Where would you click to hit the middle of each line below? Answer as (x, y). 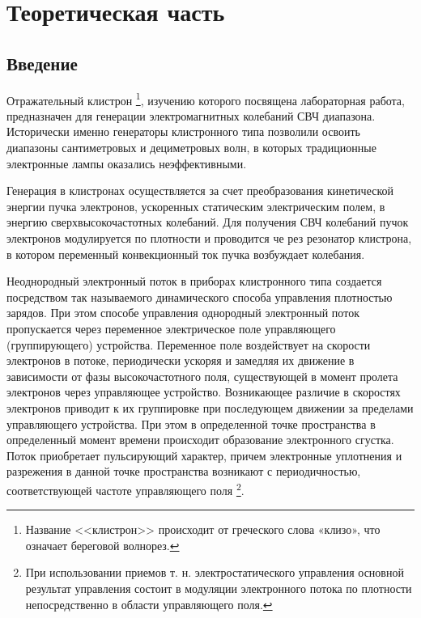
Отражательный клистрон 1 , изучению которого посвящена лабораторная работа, (206, 99)
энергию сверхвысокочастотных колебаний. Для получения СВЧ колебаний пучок (208, 222)
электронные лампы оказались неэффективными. (127, 163)
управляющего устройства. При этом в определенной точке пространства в (191, 423)
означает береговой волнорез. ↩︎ (102, 545)
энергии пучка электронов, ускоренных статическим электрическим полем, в (196, 206)
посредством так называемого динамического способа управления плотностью (200, 296)
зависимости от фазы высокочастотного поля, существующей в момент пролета (202, 376)
